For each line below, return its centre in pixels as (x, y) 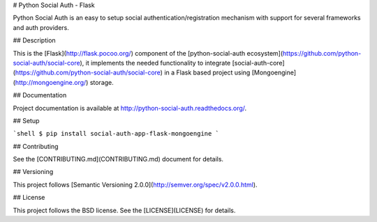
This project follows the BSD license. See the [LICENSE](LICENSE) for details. (124, 210)
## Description (34, 40)
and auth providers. (41, 27)
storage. (102, 82)
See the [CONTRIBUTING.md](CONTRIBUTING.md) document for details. (118, 159)
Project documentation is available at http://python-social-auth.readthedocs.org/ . (130, 108)
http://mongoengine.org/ (51, 82)
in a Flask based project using (207, 72)
